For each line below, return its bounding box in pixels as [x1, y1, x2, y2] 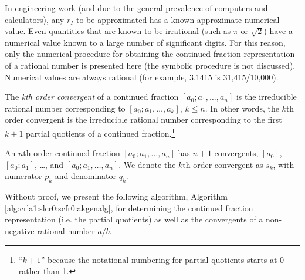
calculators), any [5, 13, 65, 25]
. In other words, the [205, 102, 279, 114]
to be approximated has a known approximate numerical [76, 13, 280, 25]
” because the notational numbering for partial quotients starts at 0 [40, 253, 284, 265]
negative [5, 224, 35, 237]
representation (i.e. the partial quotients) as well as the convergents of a [5, 213, 263, 225]
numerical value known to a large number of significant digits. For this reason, [5, 36, 286, 48]
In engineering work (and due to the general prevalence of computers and [5, 2, 268, 14]
